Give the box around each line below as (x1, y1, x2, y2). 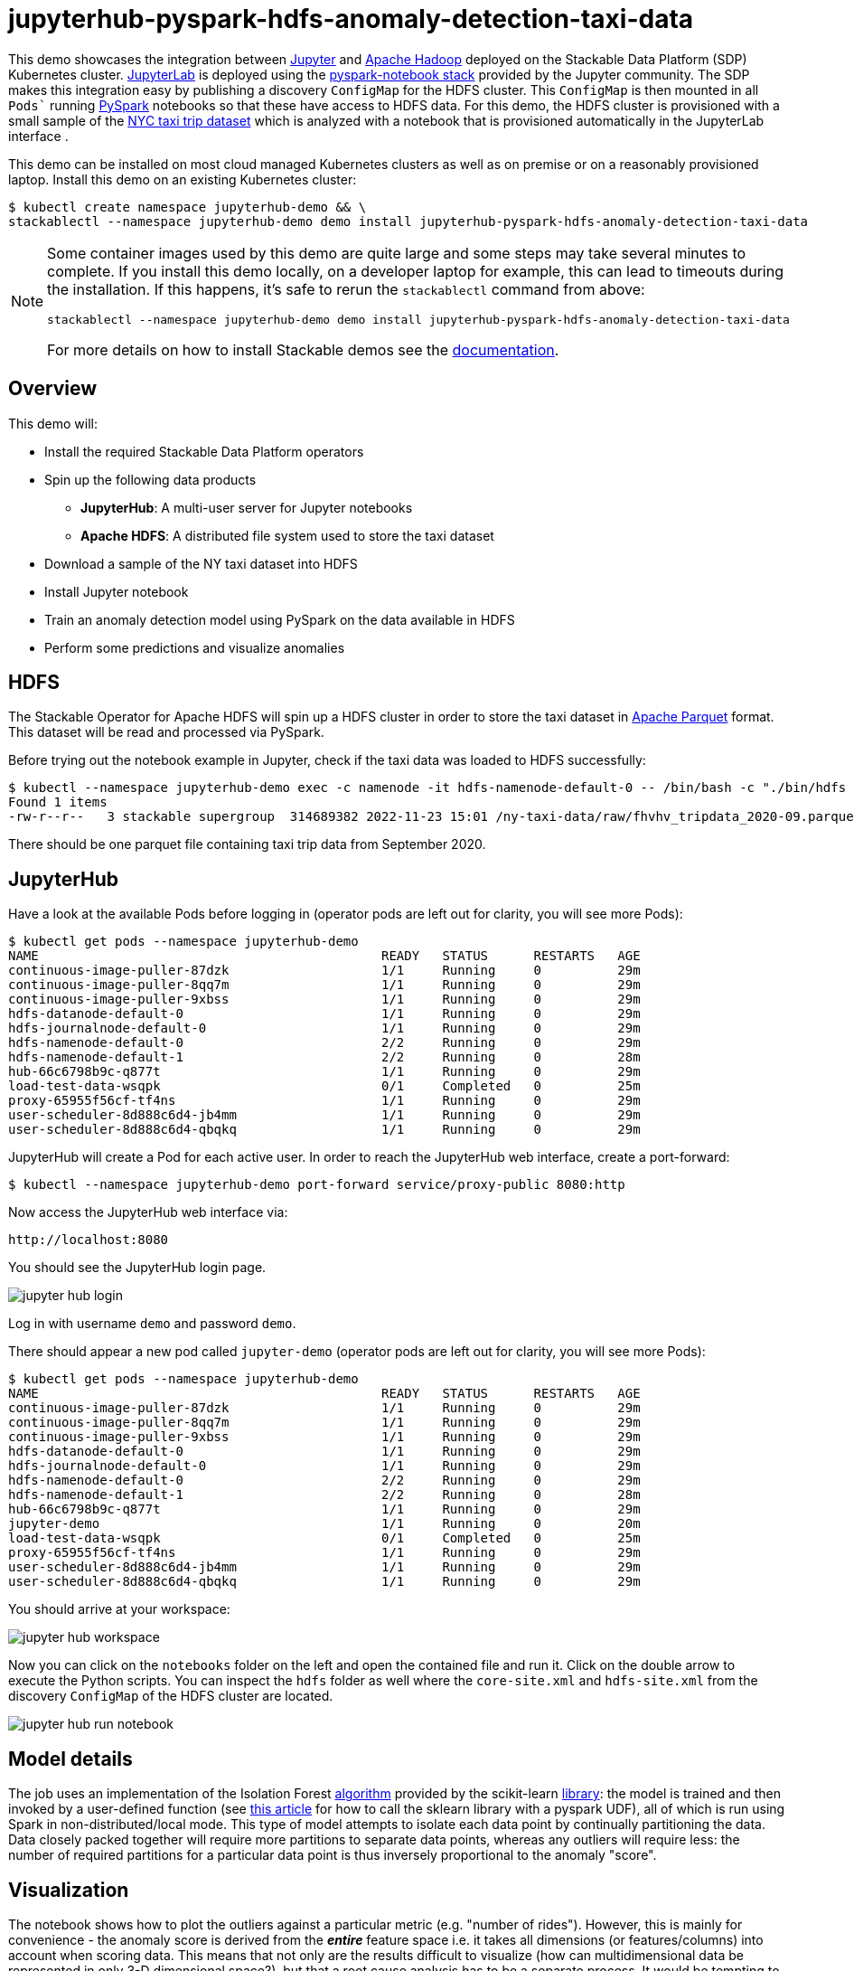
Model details (8, 1747, 133, 1770)
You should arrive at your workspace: (8, 1601, 230, 1617)
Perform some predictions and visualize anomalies (44, 639, 345, 655)
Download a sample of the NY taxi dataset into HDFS (44, 555, 358, 571)
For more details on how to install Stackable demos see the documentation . (47, 340, 559, 359)
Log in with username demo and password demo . (8, 1316, 296, 1332)
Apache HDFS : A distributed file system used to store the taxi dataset (80, 527, 494, 543)
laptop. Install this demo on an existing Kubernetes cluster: (8, 171, 357, 187)
